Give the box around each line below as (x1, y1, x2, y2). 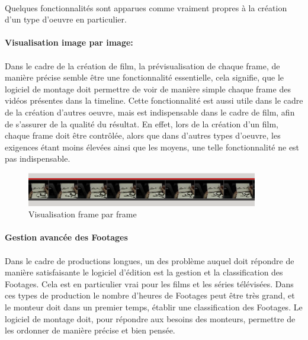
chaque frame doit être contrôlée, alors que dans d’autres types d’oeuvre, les (5, 129, 281, 142)
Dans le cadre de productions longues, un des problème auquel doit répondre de (5, 254, 294, 267)
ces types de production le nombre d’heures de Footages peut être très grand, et (5, 289, 295, 301)
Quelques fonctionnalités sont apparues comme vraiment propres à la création (5, 1, 287, 14)
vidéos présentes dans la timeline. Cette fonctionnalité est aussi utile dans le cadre (5, 94, 303, 107)
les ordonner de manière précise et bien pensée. (5, 324, 175, 336)
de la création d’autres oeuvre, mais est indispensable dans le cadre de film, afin (5, 105, 295, 118)
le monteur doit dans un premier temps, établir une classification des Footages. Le (5, 301, 303, 313)
